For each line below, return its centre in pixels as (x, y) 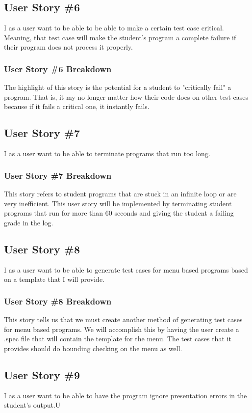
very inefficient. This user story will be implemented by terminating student (118, 203)
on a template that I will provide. (54, 279)
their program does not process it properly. (68, 47)
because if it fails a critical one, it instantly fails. (77, 106)
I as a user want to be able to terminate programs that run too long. (107, 153)
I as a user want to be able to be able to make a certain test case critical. (114, 28)
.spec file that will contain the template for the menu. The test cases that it (118, 339)
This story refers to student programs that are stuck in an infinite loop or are (120, 193)
